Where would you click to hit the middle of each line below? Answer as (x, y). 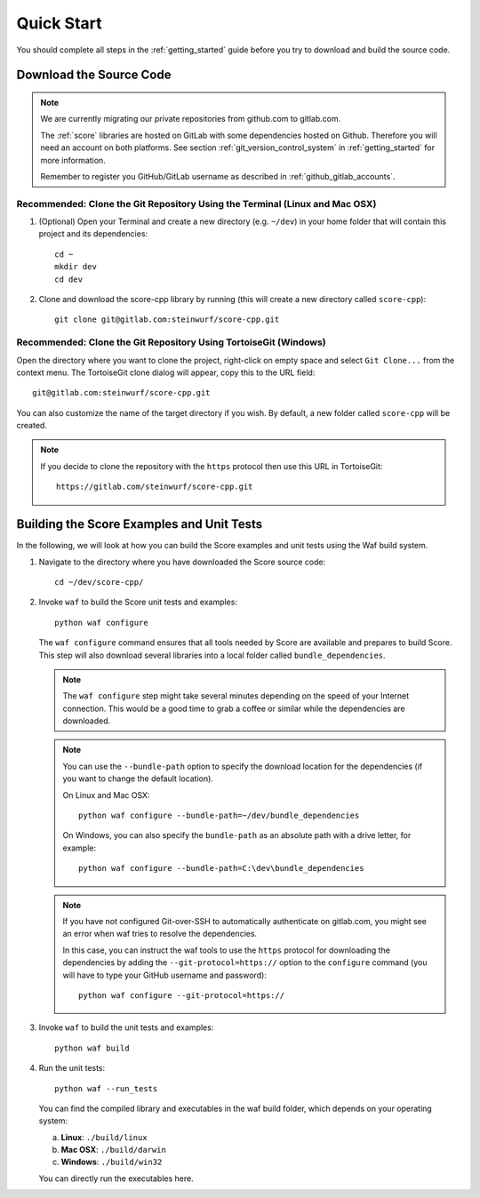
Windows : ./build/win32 (112, 1162)
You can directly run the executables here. (116, 1178)
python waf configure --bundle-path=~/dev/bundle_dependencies (219, 816)
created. (32, 426)
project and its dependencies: (93, 234)
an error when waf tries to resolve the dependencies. (160, 934)
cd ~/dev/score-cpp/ (99, 582)
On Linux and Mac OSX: (106, 795)
